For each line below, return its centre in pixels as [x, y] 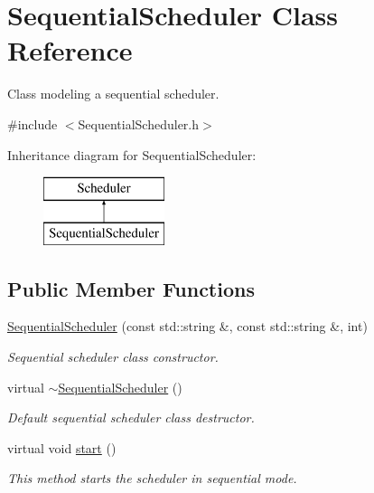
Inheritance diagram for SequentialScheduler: [132, 154]
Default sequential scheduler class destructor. [131, 417]
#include [33, 123]
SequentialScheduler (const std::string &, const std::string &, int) [187, 326]
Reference [70, 50]
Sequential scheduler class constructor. [113, 357]
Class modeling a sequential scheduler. [113, 94]
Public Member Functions [131, 288]
